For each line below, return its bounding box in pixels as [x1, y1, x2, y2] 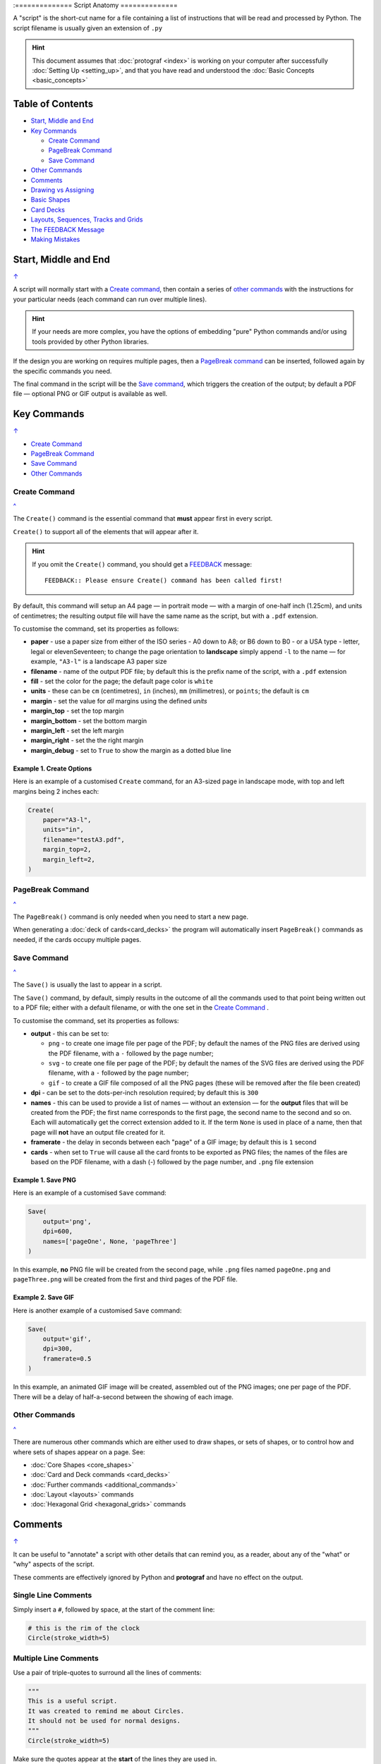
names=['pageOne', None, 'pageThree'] [42, 1237, 177, 1245]
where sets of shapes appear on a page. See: [13, 1447, 145, 1456]
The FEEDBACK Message [30, 225, 105, 234]
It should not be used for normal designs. [28, 1717, 181, 1724]
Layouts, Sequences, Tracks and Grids [30, 215, 143, 224]
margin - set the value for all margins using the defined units [30, 696, 207, 705]
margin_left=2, [42, 855, 95, 864]
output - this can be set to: [30, 1029, 109, 1037]
